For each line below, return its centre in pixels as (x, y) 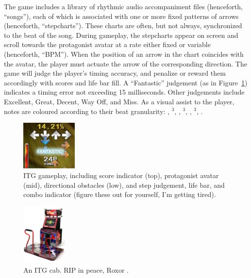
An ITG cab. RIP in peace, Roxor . (76, 270)
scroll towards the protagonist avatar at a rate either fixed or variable (107, 44)
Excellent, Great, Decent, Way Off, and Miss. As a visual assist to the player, (119, 101)
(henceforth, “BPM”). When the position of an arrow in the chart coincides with (124, 54)
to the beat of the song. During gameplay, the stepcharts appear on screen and (121, 35)
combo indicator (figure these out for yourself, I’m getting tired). (120, 194)
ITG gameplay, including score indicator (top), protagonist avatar (121, 175)
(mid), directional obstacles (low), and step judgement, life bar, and (124, 185)
